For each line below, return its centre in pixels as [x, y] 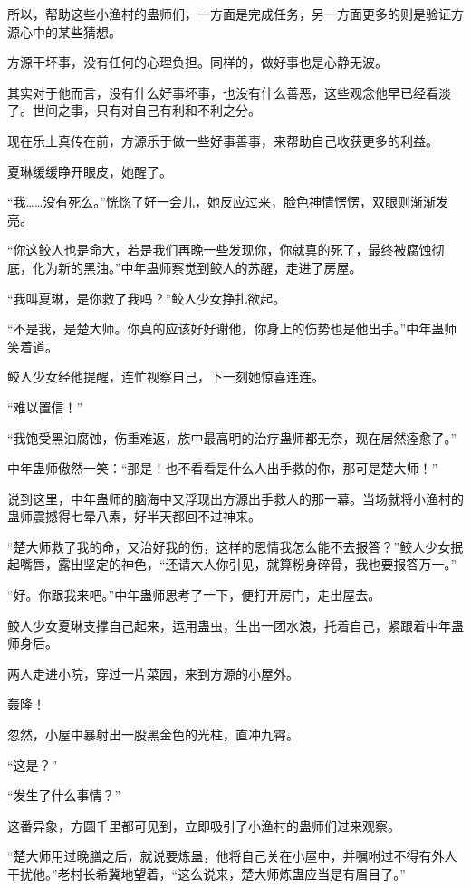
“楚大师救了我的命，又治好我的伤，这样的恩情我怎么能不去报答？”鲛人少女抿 [235, 546]
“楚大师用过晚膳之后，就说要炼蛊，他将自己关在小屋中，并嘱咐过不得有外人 [232, 856]
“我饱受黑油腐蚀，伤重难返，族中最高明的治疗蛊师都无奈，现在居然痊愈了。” [232, 437]
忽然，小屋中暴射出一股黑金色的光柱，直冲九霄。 [153, 734]
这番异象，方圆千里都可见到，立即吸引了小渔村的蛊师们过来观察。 [204, 825]
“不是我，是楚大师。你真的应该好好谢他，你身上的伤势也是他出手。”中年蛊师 [232, 329]
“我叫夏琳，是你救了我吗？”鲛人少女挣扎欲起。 [147, 298]
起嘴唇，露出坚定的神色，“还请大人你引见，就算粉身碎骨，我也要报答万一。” [232, 564]
